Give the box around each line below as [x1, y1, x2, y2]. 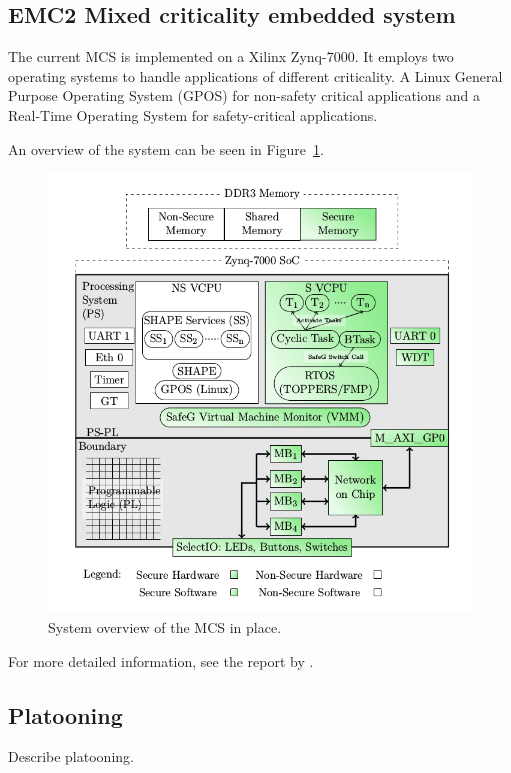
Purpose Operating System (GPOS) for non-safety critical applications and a [8, 85, 480, 106]
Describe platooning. [8, 746, 134, 767]
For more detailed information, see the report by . [8, 650, 314, 671]
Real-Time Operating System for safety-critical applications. [8, 104, 378, 125]
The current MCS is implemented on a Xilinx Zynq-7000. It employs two [8, 46, 454, 67]
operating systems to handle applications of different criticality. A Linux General [8, 65, 503, 86]
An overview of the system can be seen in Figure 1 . [8, 138, 324, 159]
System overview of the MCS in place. [48, 616, 282, 637]
